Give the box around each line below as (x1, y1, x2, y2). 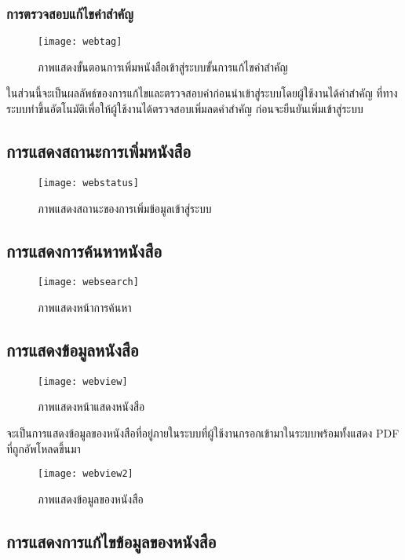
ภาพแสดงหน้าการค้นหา (38, 298, 132, 315)
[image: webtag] (38, 36, 122, 48)
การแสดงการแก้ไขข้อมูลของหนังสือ (6, 529, 217, 553)
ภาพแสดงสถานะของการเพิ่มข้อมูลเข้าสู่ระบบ (38, 199, 212, 216)
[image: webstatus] (38, 177, 139, 188)
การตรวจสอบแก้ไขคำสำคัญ (6, 3, 134, 23)
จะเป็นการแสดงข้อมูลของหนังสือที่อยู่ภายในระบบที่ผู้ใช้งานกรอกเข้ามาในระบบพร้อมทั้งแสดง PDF (6, 425, 400, 441)
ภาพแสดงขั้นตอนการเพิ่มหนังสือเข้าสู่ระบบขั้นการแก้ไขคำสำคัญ (38, 58, 288, 75)
